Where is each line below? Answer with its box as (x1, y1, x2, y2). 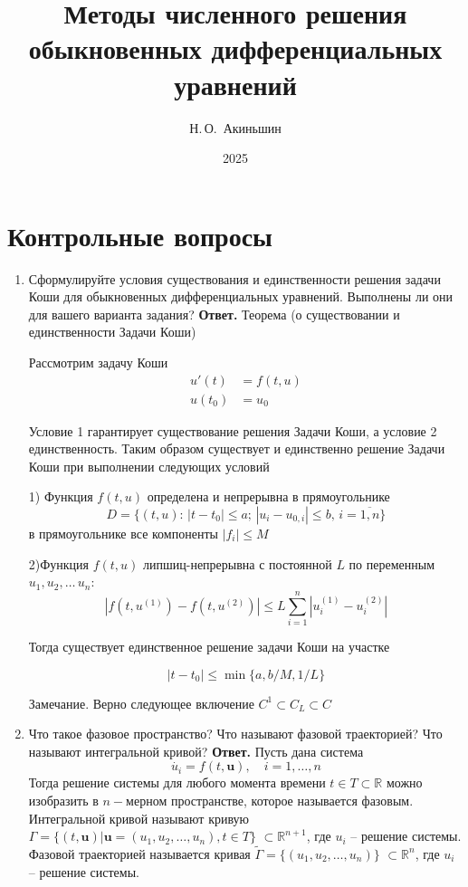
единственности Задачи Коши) (28, 322, 196, 341)
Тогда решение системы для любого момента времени (28, 773, 326, 792)
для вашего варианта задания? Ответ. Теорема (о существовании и (28, 304, 400, 323)
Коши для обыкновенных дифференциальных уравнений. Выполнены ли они (28, 287, 454, 306)
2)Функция (28, 554, 90, 573)
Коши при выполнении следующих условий (28, 456, 270, 475)
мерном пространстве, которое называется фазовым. (126, 790, 414, 809)
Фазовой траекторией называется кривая (28, 844, 251, 863)
